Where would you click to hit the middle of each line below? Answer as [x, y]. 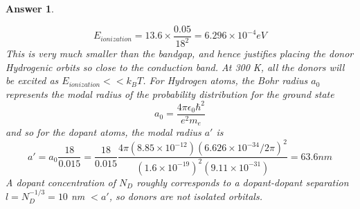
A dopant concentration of [61, 182]
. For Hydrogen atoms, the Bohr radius [225, 80]
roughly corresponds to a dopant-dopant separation [243, 182]
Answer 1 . [30, 8]
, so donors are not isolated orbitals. [186, 196]
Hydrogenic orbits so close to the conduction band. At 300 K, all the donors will [175, 67]
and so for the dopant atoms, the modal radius [103, 132]
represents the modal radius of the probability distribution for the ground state [170, 93]
